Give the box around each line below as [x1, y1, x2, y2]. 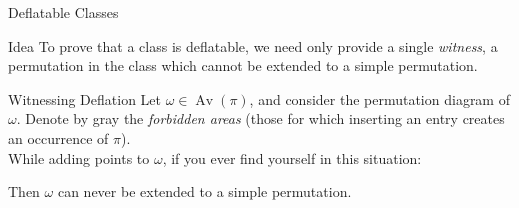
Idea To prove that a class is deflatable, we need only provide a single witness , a [8, 35, 498, 56]
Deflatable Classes [8, 2, 119, 22]
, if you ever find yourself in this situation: [162, 147, 422, 168]
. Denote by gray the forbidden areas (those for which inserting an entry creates [16, 108, 505, 129]
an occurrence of [8, 127, 109, 148]
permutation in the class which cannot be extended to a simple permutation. [8, 55, 478, 76]
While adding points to [8, 147, 150, 168]
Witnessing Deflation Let [8, 88, 161, 109]
